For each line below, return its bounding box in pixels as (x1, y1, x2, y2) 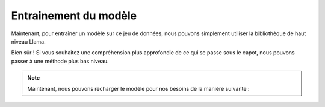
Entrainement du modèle (11, 9, 137, 22)
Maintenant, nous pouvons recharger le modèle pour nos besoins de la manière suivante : (27, 85, 250, 92)
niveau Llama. (11, 38, 46, 45)
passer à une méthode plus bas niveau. (11, 57, 109, 65)
